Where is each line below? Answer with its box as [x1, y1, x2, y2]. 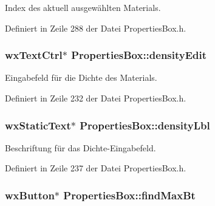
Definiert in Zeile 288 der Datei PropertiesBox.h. [5, 21, 186, 34]
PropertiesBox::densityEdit [71, 47, 207, 63]
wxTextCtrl [5, 47, 63, 63]
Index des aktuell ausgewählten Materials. [5, 1, 161, 13]
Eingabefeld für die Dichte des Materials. [5, 71, 157, 84]
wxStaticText [5, 117, 71, 132]
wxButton [5, 187, 55, 202]
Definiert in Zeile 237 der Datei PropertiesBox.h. [5, 162, 186, 174]
